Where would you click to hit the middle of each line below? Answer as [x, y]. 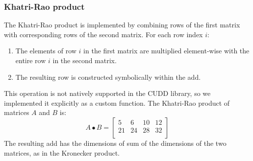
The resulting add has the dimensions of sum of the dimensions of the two [115, 143]
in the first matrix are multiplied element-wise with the [166, 51]
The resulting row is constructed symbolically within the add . [108, 77]
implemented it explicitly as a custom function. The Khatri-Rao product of [117, 103]
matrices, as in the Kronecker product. [62, 152]
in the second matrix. [85, 60]
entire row [31, 60]
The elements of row [46, 51]
